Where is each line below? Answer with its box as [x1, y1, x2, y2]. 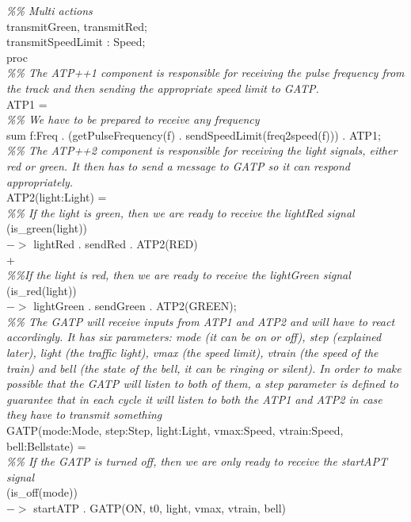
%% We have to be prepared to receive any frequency [6, 111, 260, 128]
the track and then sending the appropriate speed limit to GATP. [6, 79, 319, 96]
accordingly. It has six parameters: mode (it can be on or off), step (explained [6, 328, 382, 345]
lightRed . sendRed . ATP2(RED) [33, 235, 198, 251]
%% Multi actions [6, 2, 93, 18]
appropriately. [6, 173, 74, 190]
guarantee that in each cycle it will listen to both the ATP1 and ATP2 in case [6, 390, 382, 407]
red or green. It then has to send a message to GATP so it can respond [6, 157, 351, 174]
